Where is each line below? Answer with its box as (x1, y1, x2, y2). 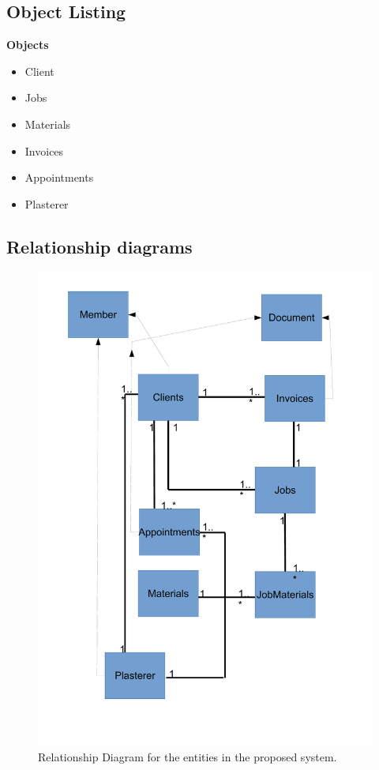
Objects (6, 36, 49, 53)
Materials (24, 115, 71, 132)
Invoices (24, 142, 64, 159)
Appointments (24, 169, 94, 186)
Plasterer (24, 195, 69, 212)
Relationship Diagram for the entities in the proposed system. (38, 749, 337, 765)
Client (24, 62, 54, 79)
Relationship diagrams (6, 234, 193, 258)
